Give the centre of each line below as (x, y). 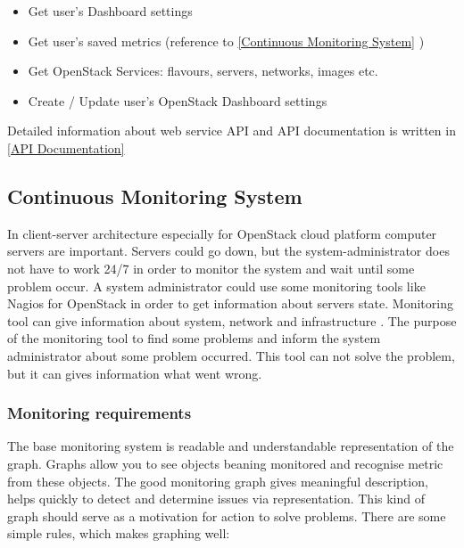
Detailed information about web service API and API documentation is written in (232, 131)
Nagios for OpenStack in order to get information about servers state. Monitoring (230, 303)
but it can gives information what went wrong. (135, 373)
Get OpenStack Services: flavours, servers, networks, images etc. (203, 71)
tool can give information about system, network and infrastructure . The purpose (232, 320)
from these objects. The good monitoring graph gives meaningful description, (218, 481)
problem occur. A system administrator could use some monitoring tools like (216, 286)
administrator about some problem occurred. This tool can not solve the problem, (231, 355)
